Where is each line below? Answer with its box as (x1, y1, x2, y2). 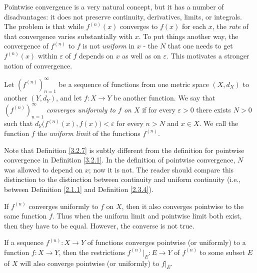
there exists (196, 104, 231, 114)
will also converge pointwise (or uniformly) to (20, 257, 159, 268)
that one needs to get (167, 40, 233, 51)
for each (181, 21, 206, 31)
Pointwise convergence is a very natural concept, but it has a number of (4, 1, 224, 11)
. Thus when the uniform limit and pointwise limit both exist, (52, 210, 242, 221)
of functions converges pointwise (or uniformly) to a (87, 237, 246, 247)
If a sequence (4, 237, 44, 247)
